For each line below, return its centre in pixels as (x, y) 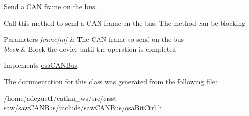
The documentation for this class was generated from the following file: (111, 81)
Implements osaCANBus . (42, 65)
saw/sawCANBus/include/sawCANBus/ (64, 107)
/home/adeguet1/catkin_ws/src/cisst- (62, 98)
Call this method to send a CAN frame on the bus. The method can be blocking (125, 23)
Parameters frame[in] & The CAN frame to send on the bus (94, 39)
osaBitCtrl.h (143, 107)
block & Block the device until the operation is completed (90, 48)
